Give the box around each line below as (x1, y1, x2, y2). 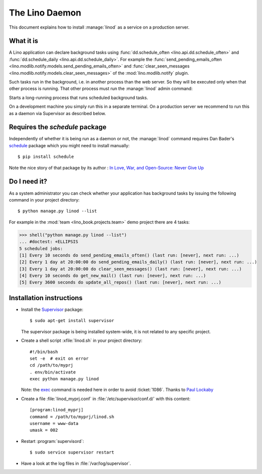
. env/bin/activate (30, 369, 76, 375)
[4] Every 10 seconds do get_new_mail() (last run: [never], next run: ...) (19, 273, 206, 279)
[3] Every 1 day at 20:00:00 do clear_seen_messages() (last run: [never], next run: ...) (19, 266, 242, 271)
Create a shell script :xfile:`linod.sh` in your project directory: (21, 338, 143, 343)
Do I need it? (9, 177, 48, 186)
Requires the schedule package (9, 123, 107, 131)
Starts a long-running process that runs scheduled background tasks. (9, 95, 148, 101)
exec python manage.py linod (30, 376, 99, 382)
